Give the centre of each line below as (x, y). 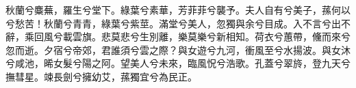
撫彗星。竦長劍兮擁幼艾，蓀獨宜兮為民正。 (101, 76)
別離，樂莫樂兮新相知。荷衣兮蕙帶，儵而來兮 (250, 36)
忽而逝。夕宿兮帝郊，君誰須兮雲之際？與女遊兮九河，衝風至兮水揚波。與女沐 (178, 49)
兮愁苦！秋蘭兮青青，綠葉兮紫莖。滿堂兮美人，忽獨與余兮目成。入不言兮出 (173, 23)
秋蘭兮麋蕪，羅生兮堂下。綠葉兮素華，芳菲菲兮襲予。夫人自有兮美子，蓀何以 (178, 10)
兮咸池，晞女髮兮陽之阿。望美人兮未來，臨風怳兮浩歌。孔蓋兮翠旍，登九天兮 (178, 63)
